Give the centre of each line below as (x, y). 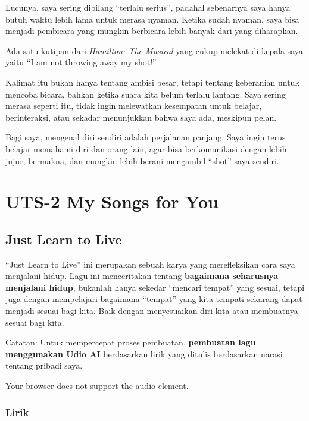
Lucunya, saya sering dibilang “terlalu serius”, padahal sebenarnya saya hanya (148, 7)
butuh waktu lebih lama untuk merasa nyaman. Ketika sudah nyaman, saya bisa (152, 19)
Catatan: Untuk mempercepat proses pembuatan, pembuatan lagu (131, 342)
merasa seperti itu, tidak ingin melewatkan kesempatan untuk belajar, (134, 106)
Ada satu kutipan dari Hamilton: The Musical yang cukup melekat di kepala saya (154, 50)
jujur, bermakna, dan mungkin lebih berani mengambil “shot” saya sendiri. (142, 160)
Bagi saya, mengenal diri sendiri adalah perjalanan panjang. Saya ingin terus (146, 137)
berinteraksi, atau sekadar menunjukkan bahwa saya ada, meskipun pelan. (141, 117)
